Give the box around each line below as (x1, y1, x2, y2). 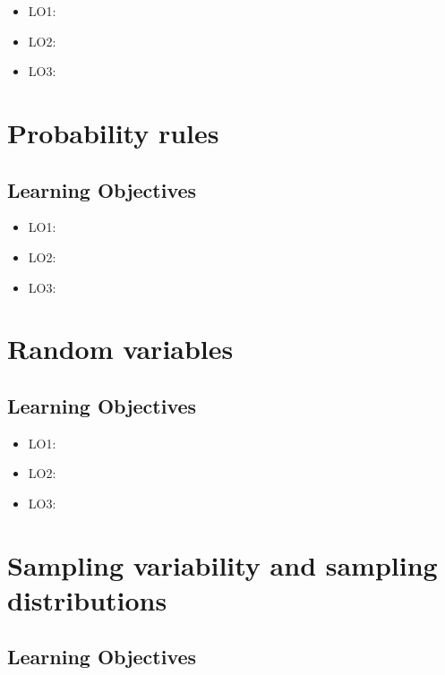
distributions (7, 581, 167, 618)
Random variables (7, 330, 234, 367)
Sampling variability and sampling (7, 546, 438, 583)
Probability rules (7, 114, 219, 150)
